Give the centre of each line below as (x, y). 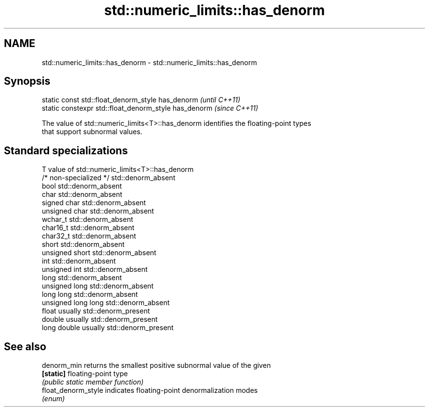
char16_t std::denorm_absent (88, 228)
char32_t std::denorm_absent (89, 236)
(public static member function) (93, 382)
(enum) (53, 399)
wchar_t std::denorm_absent (87, 219)
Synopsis (27, 81)
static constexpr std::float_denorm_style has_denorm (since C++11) (150, 108)
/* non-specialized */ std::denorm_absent (108, 178)
